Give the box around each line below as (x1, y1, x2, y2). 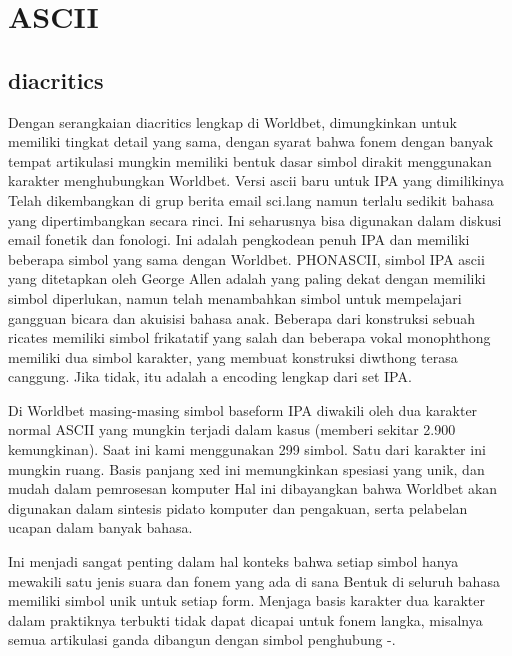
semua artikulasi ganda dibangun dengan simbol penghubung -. (8, 629, 396, 650)
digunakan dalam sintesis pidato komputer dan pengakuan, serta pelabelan (8, 497, 468, 518)
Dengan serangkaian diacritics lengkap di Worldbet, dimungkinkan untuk (8, 111, 457, 132)
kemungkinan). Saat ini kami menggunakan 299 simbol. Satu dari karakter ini (8, 439, 486, 460)
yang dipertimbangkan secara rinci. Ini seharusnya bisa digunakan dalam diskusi (8, 209, 502, 230)
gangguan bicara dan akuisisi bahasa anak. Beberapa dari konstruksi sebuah (8, 307, 476, 328)
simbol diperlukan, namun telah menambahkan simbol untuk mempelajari (8, 287, 462, 308)
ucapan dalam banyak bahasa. (8, 517, 193, 538)
